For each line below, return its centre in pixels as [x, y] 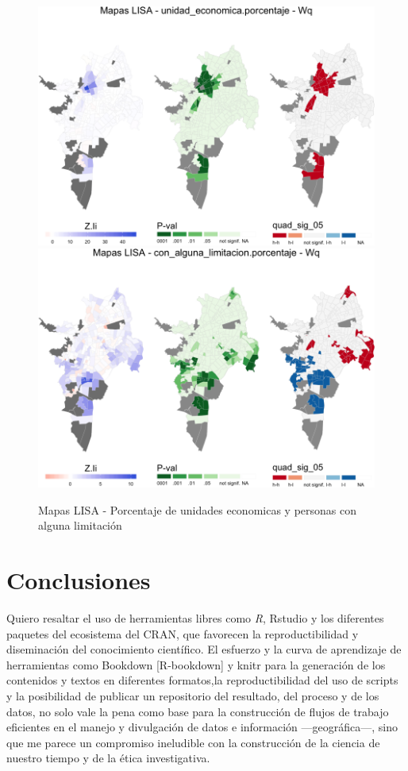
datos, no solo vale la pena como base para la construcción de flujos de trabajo [198, 711]
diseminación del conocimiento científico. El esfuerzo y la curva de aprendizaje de [204, 649]
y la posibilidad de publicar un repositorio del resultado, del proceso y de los [193, 696]
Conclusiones [79, 580]
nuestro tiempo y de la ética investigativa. [108, 758]
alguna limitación [80, 525]
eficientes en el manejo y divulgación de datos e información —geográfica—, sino [202, 727]
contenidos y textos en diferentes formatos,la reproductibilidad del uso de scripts [202, 680]
